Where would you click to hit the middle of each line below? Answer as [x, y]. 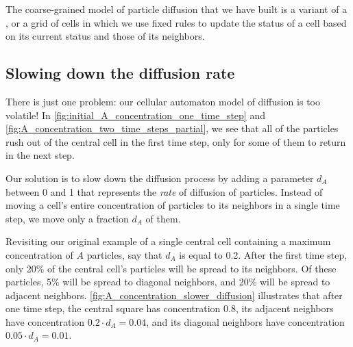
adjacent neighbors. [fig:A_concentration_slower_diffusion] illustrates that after [174, 295]
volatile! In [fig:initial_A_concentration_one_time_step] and [135, 115]
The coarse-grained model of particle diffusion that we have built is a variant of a [176, 9]
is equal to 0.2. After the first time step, [263, 254]
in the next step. [40, 155]
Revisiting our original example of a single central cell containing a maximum [168, 241]
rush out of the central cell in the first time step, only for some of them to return [176, 141]
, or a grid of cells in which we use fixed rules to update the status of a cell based [176, 22]
